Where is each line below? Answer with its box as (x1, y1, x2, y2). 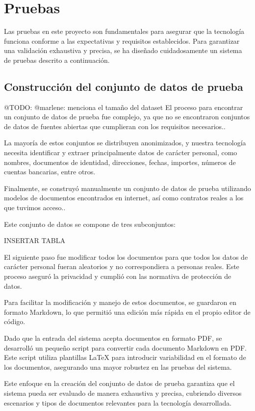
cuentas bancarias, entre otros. (4, 166, 96, 177)
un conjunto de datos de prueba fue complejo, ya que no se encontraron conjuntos (4, 111, 250, 122)
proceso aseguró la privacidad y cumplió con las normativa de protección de (4, 271, 231, 281)
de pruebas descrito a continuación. (4, 55, 110, 65)
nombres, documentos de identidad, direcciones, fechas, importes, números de (4, 157, 236, 167)
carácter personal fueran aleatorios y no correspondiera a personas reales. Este (4, 261, 239, 272)
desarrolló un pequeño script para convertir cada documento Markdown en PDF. (4, 342, 247, 353)
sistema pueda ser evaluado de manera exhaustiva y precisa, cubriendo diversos (4, 387, 242, 398)
